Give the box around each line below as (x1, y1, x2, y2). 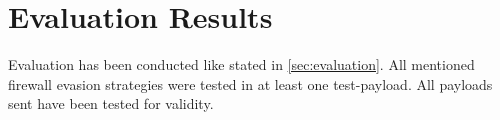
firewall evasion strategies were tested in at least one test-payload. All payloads (8, 73, 493, 94)
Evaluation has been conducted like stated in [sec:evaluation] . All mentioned (8, 54, 475, 75)
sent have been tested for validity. (8, 93, 214, 114)
